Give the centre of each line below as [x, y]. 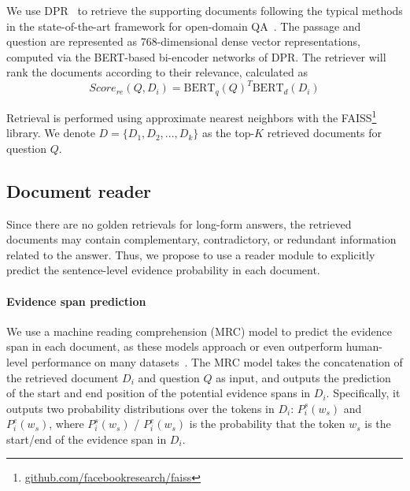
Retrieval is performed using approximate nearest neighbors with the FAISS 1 [192, 116]
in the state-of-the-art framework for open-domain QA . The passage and [184, 26]
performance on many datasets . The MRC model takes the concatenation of [217, 361]
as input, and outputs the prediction [303, 377]
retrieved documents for [324, 133]
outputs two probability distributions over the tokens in [140, 408]
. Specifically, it [363, 393]
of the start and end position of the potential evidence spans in [159, 393]
